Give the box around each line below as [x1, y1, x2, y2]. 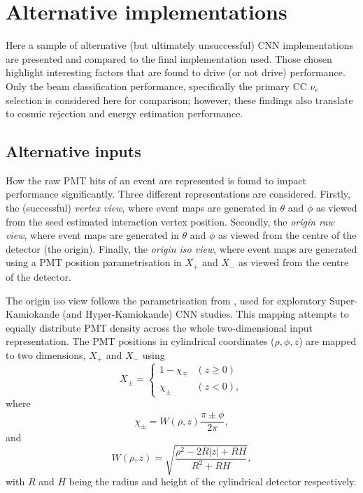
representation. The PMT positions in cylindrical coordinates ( [6, 334, 275, 348]
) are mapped [299, 334, 357, 348]
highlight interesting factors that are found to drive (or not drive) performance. [6, 65, 346, 80]
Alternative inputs [6, 140, 141, 162]
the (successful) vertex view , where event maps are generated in [6, 200, 277, 215]
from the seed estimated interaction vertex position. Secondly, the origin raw [6, 214, 334, 228]
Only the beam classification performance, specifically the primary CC [6, 78, 307, 93]
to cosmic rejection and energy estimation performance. [6, 106, 243, 121]
